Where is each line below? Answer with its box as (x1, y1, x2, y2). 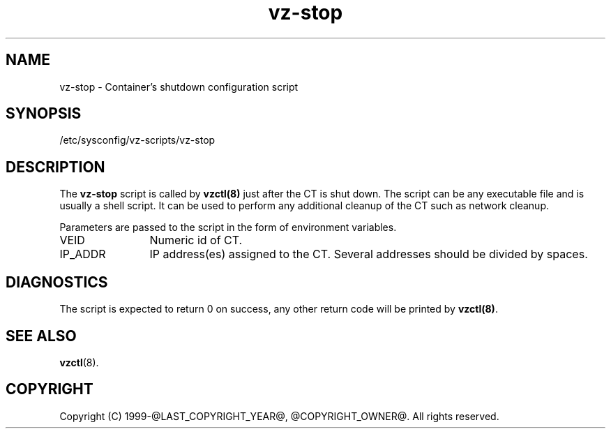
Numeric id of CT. (149, 233, 243, 248)
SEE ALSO (6, 327, 77, 345)
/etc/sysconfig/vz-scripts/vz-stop (59, 134, 216, 147)
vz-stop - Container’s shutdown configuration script (59, 80, 299, 93)
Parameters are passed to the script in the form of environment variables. (59, 221, 397, 234)
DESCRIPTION (6, 158, 105, 176)
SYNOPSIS (6, 105, 82, 123)
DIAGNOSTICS (6, 273, 108, 291)
